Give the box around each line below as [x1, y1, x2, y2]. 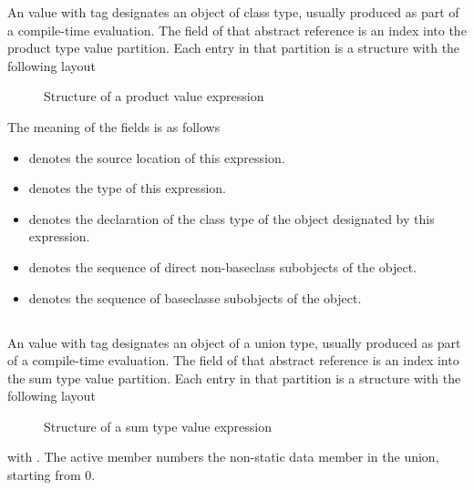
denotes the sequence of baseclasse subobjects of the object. [28, 288, 362, 307]
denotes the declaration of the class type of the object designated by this [28, 209, 435, 228]
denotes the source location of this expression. [28, 148, 285, 167]
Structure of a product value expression [44, 87, 264, 106]
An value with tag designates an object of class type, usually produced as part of [7, 3, 459, 21]
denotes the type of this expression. [28, 179, 226, 198]
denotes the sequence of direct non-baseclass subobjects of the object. [28, 257, 417, 276]
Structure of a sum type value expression [44, 416, 273, 435]
